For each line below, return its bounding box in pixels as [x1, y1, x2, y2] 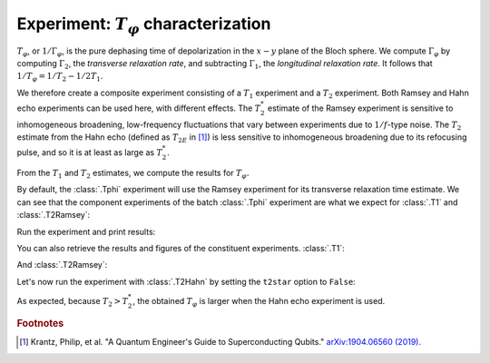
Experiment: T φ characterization [16, 14, 271, 36]
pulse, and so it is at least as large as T [16, 147, 163, 158]
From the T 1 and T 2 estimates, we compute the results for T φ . [16, 168, 250, 181]
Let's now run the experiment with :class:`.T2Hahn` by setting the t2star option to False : [16, 276, 356, 287]
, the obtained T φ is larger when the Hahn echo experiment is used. [132, 296, 386, 309]
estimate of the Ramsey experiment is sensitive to [268, 103, 454, 113]
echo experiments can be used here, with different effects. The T [16, 103, 261, 113]
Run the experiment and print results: [16, 226, 156, 237]
